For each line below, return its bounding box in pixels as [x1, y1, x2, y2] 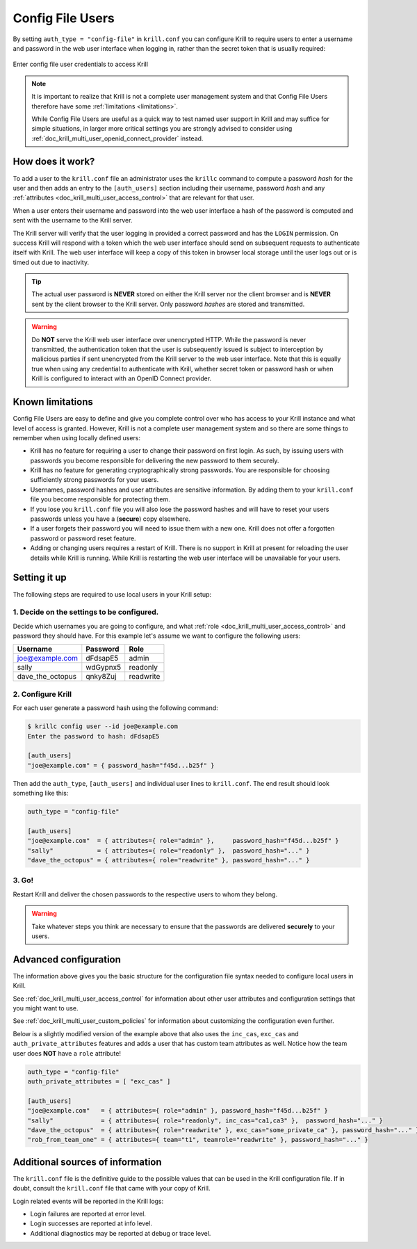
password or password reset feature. [30, 534, 136, 542]
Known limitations [13, 396, 93, 408]
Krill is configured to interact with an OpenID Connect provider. [31, 374, 212, 382]
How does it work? [13, 156, 95, 168]
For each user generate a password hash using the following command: [13, 704, 218, 712]
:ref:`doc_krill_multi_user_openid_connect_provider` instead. [31, 134, 204, 143]
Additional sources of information [13, 1156, 163, 1168]
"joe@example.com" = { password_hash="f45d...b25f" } [27, 762, 215, 769]
